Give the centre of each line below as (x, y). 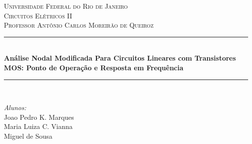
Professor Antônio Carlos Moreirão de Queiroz (79, 25)
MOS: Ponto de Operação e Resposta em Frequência (94, 67)
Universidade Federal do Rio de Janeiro (66, 6)
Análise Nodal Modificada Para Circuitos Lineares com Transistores (120, 58)
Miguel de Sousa (28, 136)
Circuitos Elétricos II (38, 15)
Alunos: (15, 107)
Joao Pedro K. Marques (39, 117)
